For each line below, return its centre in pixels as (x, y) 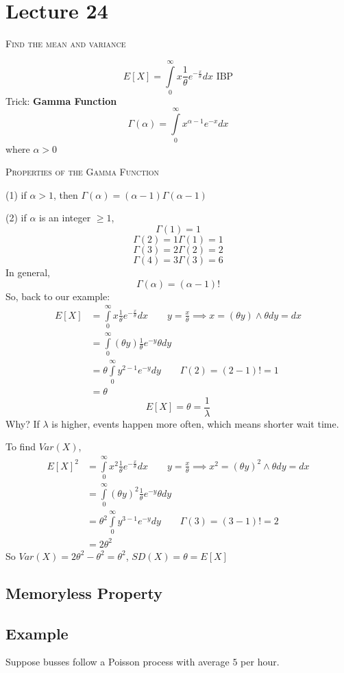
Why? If (23, 423)
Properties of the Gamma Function (83, 172)
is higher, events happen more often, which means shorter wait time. (195, 423)
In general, (28, 272)
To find (21, 446)
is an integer (65, 218)
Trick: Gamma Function (61, 100)
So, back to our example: (58, 296)
